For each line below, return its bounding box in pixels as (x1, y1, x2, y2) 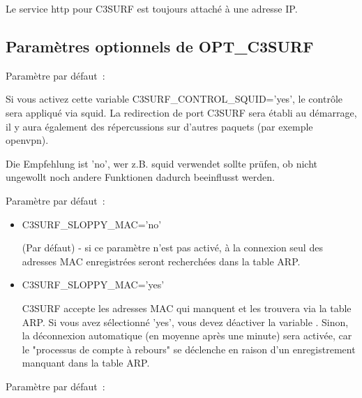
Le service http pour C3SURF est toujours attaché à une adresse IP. (6, 1, 298, 15)
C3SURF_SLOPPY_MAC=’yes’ (22, 277, 165, 292)
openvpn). (6, 133, 49, 147)
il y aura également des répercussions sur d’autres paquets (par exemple (6, 119, 313, 133)
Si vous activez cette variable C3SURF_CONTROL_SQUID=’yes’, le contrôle (6, 91, 342, 106)
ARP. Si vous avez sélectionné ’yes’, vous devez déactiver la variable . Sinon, (22, 314, 349, 329)
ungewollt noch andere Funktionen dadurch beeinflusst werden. (6, 170, 275, 184)
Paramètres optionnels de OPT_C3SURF (6, 35, 314, 57)
